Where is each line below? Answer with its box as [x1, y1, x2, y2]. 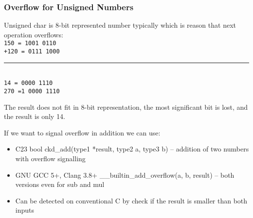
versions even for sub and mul [15, 179, 105, 189]
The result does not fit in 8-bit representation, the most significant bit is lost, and [4, 101, 248, 112]
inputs [15, 205, 35, 215]
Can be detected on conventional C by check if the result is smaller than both [15, 195, 248, 205]
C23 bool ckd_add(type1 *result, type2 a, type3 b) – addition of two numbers [15, 144, 249, 154]
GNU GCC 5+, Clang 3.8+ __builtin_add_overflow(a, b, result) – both [15, 169, 235, 180]
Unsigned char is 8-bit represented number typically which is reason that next [4, 20, 236, 30]
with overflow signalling [15, 153, 86, 163]
